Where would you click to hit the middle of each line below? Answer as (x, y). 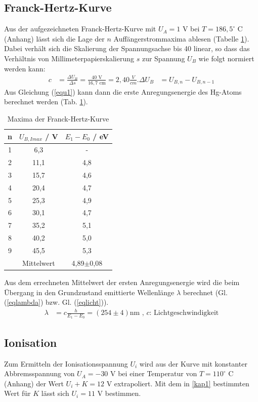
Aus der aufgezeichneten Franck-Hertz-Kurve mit (80, 29)
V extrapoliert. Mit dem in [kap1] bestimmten (178, 383)
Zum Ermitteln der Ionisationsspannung (66, 363)
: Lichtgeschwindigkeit (184, 313)
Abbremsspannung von (39, 373)
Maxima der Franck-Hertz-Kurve (58, 118)
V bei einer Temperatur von (154, 373)
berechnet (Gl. (205, 292)
